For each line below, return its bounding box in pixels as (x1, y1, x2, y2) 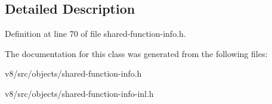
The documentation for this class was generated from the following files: (5, 47, 268, 59)
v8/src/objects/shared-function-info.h (5, 67, 142, 80)
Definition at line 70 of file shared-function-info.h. (5, 27, 186, 40)
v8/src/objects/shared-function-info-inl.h (5, 87, 154, 99)
